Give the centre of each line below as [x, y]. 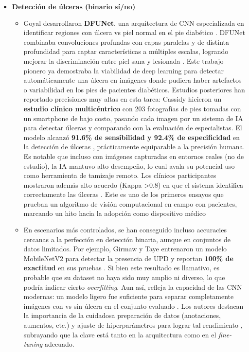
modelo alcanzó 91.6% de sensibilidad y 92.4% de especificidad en [132, 137]
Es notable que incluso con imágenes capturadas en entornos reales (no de [134, 156]
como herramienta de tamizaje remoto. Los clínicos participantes [120, 175]
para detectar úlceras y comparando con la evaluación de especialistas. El [133, 128]
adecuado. [59, 344]
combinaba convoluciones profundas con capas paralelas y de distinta [126, 42]
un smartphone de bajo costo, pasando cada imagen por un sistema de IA [133, 118]
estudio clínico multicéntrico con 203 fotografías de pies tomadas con [132, 108]
